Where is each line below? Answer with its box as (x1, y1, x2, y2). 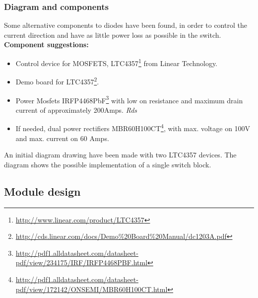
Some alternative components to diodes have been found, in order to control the (4, 20, 247, 30)
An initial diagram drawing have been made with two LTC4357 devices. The (4, 149, 237, 160)
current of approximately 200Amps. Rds (15, 104, 137, 115)
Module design (4, 183, 81, 199)
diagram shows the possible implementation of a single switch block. (4, 159, 211, 169)
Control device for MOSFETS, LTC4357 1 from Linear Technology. (15, 57, 218, 68)
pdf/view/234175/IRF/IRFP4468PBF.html (15, 257, 148, 268)
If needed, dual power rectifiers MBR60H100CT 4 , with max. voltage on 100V (15, 122, 251, 133)
